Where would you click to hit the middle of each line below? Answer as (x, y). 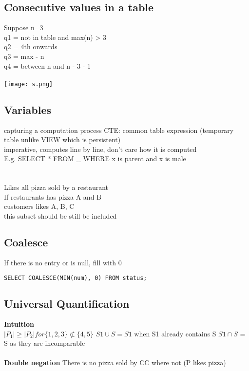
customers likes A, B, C (39, 206)
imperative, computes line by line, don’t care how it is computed (100, 149)
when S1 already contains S (175, 333)
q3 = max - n (24, 56)
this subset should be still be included (60, 215)
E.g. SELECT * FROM (39, 158)
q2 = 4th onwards (31, 46)
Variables (28, 109)
